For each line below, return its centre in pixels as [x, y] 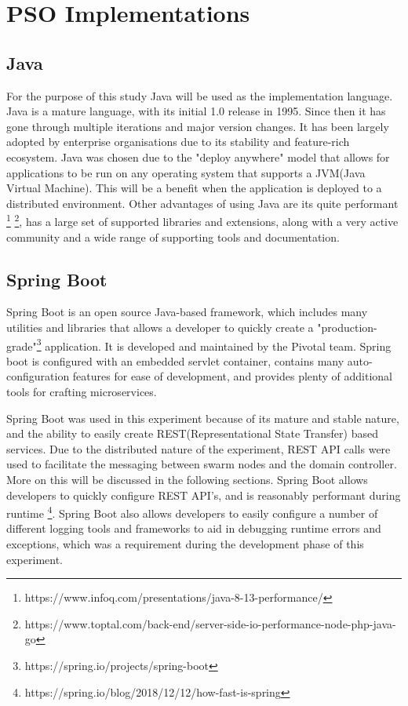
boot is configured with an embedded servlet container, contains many [175, 360]
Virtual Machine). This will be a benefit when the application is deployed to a [194, 188]
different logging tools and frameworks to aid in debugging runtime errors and [194, 528]
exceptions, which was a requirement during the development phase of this [185, 544]
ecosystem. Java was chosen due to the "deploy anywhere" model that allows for [198, 156]
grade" [22, 346]
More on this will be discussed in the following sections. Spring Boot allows [187, 479]
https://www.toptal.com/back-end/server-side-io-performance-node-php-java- [210, 623]
